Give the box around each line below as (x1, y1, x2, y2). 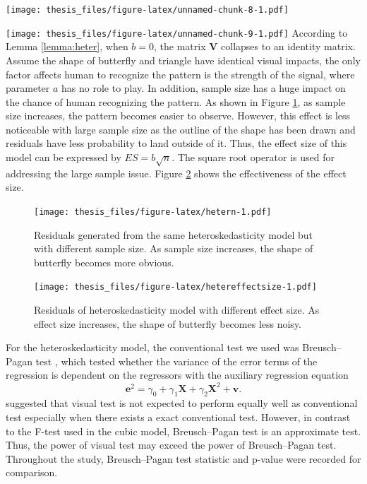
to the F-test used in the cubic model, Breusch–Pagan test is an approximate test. (6, 423, 361, 438)
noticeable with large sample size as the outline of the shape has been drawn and (6, 122, 356, 136)
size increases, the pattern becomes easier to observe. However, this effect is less (6, 108, 351, 123)
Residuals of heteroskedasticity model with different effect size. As (34, 302, 320, 317)
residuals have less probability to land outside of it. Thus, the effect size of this (6, 136, 347, 150)
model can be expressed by (6, 150, 121, 165)
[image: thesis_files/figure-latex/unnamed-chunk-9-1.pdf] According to (6, 25, 348, 40)
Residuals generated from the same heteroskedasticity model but (34, 227, 313, 242)
